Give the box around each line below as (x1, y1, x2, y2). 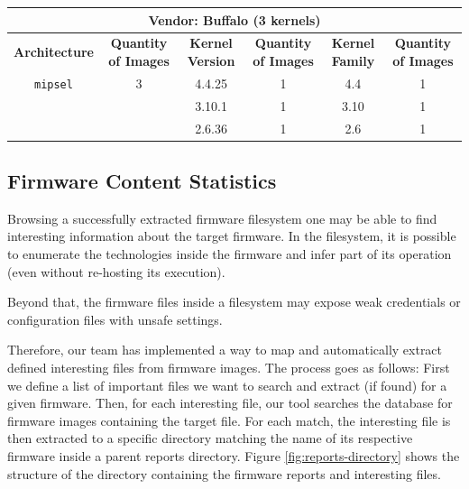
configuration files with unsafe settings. (7, 309, 223, 328)
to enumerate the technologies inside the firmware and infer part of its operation (7, 244, 452, 263)
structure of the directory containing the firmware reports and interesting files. (7, 464, 441, 483)
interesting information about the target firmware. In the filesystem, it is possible (7, 226, 456, 245)
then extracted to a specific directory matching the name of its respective (7, 429, 413, 447)
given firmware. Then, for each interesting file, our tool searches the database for (7, 393, 453, 412)
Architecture (14, 42, 94, 61)
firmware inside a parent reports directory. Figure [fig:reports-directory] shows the (7, 446, 460, 465)
